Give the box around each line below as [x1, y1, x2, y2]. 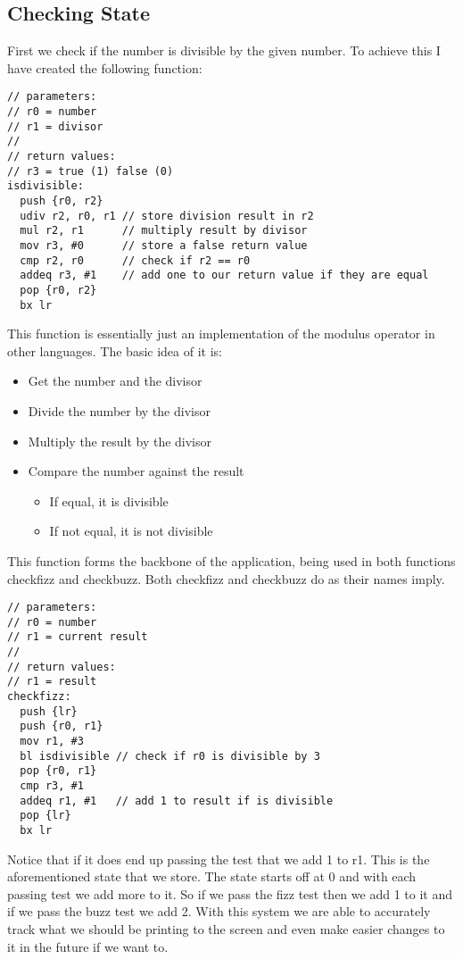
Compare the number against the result [28, 462, 244, 480]
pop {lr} [20, 809, 71, 822]
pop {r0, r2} [20, 283, 97, 296]
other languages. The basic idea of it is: [7, 341, 222, 360]
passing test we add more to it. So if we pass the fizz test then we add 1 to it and [7, 884, 452, 903]
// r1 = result [7, 675, 97, 688]
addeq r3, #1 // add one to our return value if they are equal [20, 269, 429, 282]
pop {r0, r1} [20, 764, 97, 778]
